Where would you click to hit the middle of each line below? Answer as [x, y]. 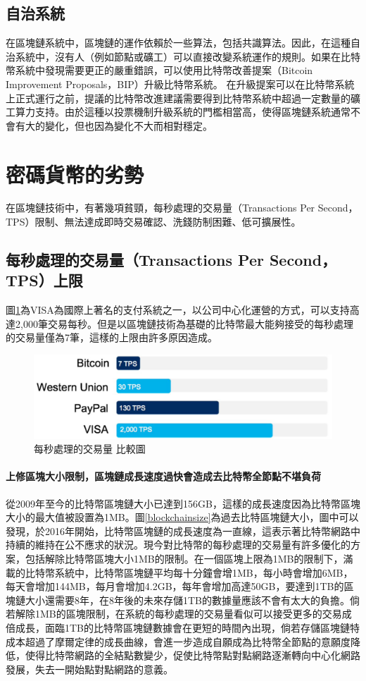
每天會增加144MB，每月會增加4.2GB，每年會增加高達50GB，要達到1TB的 [175, 586]
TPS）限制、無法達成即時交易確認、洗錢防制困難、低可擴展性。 [153, 222]
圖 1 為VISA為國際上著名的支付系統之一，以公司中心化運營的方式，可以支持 [178, 310]
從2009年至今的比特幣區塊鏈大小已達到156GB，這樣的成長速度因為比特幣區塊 [183, 503]
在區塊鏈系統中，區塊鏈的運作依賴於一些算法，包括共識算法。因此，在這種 [178, 43]
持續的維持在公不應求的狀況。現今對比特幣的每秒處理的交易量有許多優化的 [178, 545]
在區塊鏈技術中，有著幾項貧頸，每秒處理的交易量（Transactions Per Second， [182, 208]
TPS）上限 [44, 280]
